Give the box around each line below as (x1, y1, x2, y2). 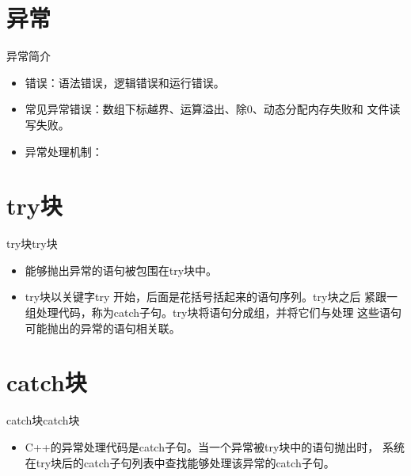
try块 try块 (6, 235, 58, 252)
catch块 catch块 (6, 412, 80, 428)
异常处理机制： (25, 143, 103, 159)
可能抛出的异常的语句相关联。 (25, 319, 181, 336)
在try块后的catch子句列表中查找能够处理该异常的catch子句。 (25, 454, 335, 470)
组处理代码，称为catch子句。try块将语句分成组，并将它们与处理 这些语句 (25, 304, 402, 320)
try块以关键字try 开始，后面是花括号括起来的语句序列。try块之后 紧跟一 (25, 288, 398, 305)
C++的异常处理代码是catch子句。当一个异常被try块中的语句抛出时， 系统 (25, 438, 405, 455)
